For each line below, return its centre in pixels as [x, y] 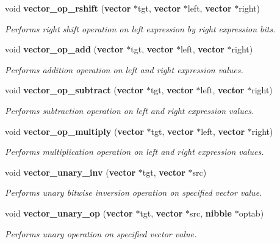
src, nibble [211, 213]
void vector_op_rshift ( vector [68, 8]
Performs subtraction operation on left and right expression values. [130, 110]
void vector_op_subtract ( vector [74, 90]
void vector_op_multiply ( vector [74, 131]
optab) [251, 213]
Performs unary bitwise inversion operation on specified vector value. [134, 192]
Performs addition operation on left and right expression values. [124, 69]
